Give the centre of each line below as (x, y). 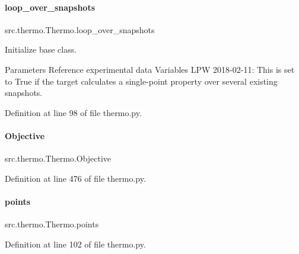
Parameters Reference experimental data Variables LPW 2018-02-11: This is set (150, 69)
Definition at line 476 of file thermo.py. (75, 178)
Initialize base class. (41, 49)
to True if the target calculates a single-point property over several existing (141, 81)
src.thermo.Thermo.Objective (58, 158)
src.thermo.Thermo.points (52, 224)
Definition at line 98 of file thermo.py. (73, 112)
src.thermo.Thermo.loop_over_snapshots (80, 29)
